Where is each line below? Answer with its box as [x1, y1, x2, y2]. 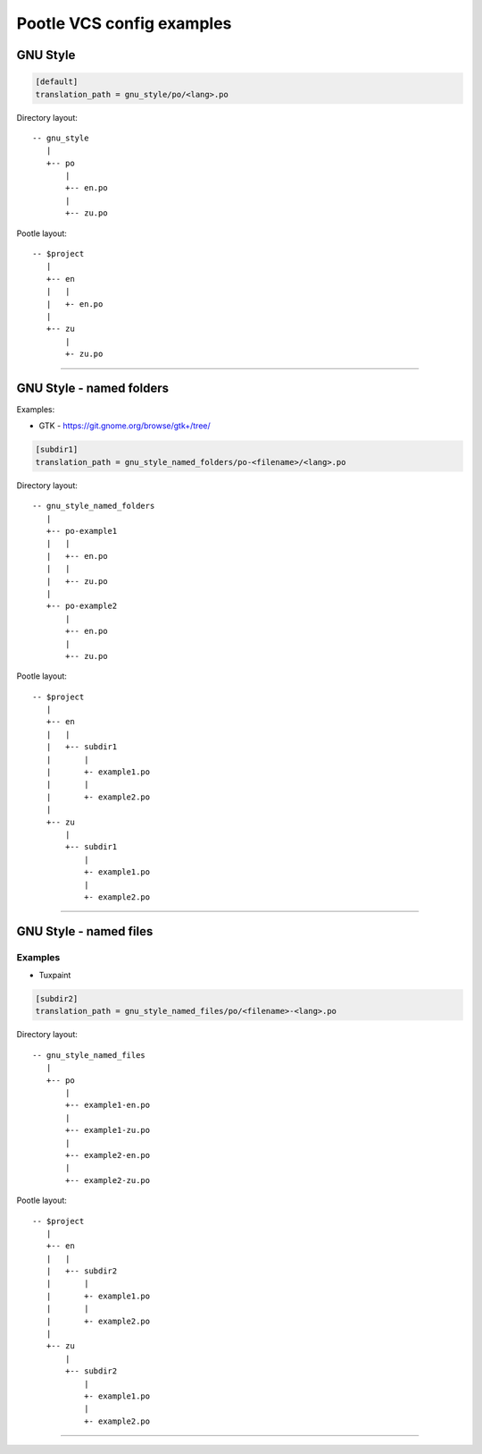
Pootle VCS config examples [16, 13, 232, 33]
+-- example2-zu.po [65, 1175, 151, 1185]
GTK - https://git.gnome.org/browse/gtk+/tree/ [38, 420, 211, 431]
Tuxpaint [38, 970, 71, 981]
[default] [35, 77, 79, 87]
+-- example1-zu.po [65, 1125, 151, 1136]
